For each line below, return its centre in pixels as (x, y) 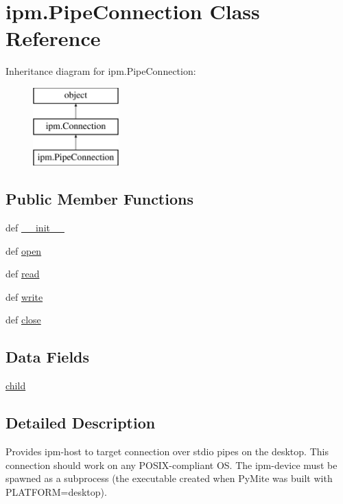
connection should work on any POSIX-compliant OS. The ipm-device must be (171, 465)
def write (24, 296)
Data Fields (48, 357)
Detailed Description (81, 423)
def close (23, 320)
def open (24, 250)
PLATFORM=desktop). (56, 491)
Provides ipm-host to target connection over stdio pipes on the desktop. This (167, 451)
